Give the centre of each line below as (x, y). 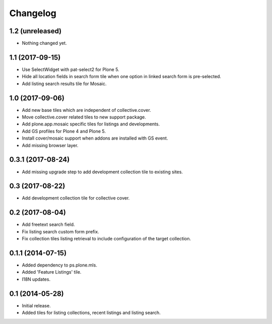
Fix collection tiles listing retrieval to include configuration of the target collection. (107, 239)
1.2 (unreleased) (36, 31)
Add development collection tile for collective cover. (76, 198)
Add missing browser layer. (50, 145)
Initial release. (36, 305)
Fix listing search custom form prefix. (60, 231)
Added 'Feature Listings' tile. (52, 272)
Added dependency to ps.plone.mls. (60, 265)
